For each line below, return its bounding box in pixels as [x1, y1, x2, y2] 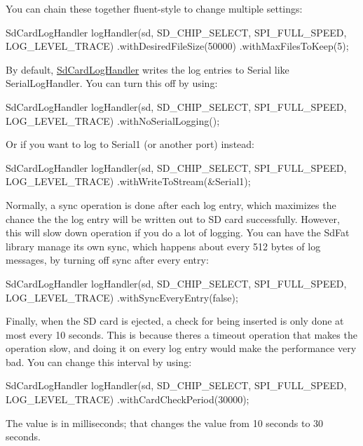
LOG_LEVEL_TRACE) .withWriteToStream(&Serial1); [6, 174, 251, 189]
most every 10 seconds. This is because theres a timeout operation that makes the [6, 327, 357, 342]
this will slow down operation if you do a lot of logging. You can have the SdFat [6, 225, 350, 240]
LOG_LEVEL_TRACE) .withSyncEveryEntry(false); [6, 290, 238, 304]
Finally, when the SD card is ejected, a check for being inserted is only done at [6, 313, 344, 328]
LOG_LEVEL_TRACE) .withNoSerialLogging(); [6, 113, 220, 128]
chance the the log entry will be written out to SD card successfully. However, [6, 211, 340, 226]
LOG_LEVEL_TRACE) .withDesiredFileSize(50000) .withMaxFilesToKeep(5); [6, 39, 349, 53]
